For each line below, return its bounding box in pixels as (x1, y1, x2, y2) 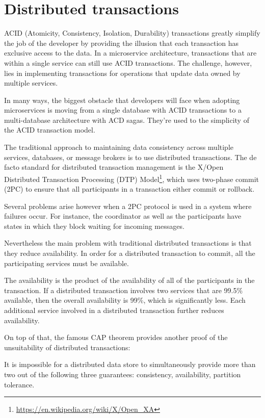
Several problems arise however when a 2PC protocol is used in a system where (4, 200, 252, 211)
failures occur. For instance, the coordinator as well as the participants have (4, 211, 242, 221)
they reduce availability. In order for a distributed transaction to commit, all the (4, 248, 255, 258)
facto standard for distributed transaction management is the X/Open (4, 162, 224, 172)
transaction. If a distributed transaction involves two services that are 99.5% (4, 284, 243, 295)
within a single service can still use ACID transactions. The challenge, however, (4, 57, 252, 68)
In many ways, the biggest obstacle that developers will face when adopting (4, 94, 240, 105)
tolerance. (4, 379, 35, 389)
